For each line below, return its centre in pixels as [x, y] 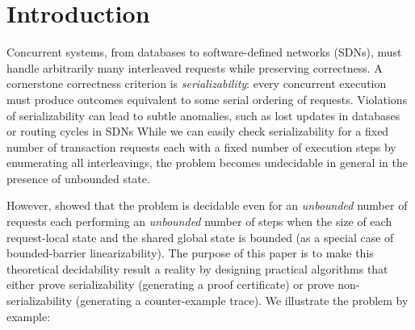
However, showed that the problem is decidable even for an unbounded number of [207, 205]
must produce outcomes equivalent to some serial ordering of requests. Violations [207, 99]
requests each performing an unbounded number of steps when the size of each [199, 221]
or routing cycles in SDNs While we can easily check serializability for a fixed [198, 131]
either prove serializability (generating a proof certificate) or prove [170, 284]
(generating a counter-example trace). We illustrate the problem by [242, 301]
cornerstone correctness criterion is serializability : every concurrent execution [197, 84]
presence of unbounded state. [78, 178]
